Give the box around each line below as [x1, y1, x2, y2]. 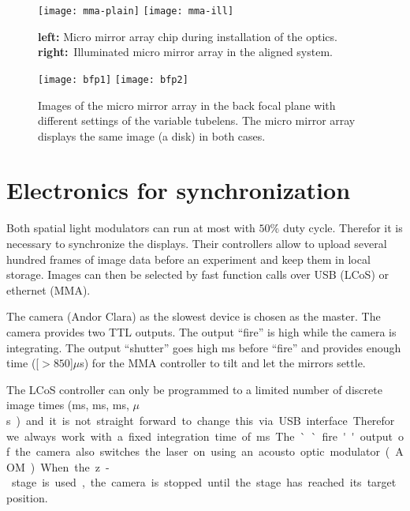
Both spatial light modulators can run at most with [6, 220, 255, 236]
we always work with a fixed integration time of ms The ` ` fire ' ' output [6, 427, 393, 444]
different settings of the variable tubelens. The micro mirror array [38, 112, 356, 129]
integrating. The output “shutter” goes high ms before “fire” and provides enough [6, 339, 401, 355]
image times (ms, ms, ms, [6, 396, 129, 413]
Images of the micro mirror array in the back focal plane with [38, 96, 336, 113]
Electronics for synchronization [6, 174, 351, 206]
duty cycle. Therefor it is [282, 220, 403, 236]
